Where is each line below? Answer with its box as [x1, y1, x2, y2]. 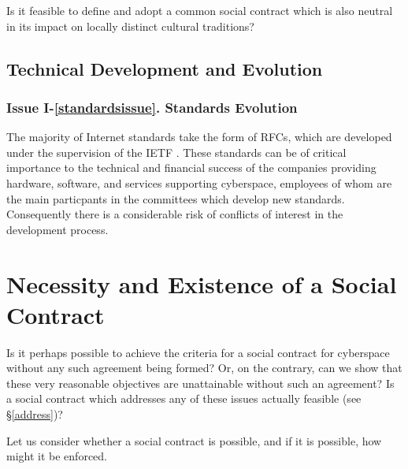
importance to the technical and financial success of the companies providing [6, 159, 376, 176]
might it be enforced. [6, 448, 107, 464]
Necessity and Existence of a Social [6, 267, 397, 300]
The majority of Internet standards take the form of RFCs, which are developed [6, 128, 392, 145]
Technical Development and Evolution [6, 56, 323, 80]
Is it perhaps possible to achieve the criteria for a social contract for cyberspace [6, 344, 390, 360]
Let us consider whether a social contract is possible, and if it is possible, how [6, 432, 382, 449]
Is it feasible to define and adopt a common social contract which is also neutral [6, 2, 393, 18]
